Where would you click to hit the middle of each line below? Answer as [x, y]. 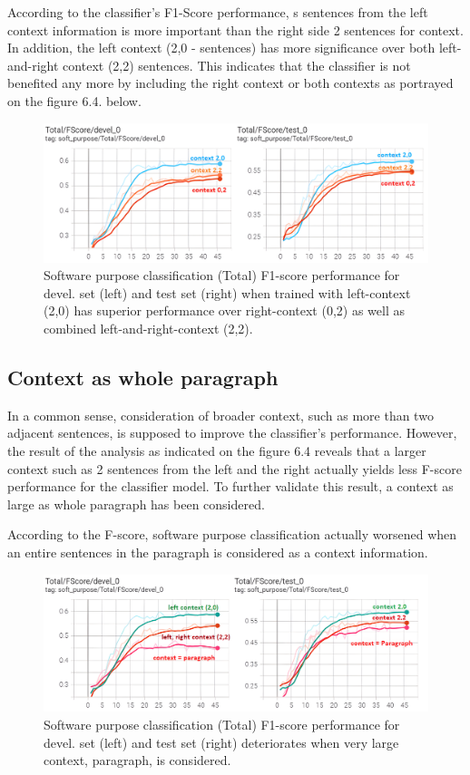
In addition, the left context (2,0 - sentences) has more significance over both [221, 48]
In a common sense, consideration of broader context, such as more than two [220, 415]
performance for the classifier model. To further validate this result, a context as [230, 486]
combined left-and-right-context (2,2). [148, 328]
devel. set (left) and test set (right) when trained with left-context [227, 292]
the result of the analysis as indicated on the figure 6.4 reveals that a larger [217, 450]
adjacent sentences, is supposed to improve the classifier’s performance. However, [232, 433]
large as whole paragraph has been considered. [136, 504]
